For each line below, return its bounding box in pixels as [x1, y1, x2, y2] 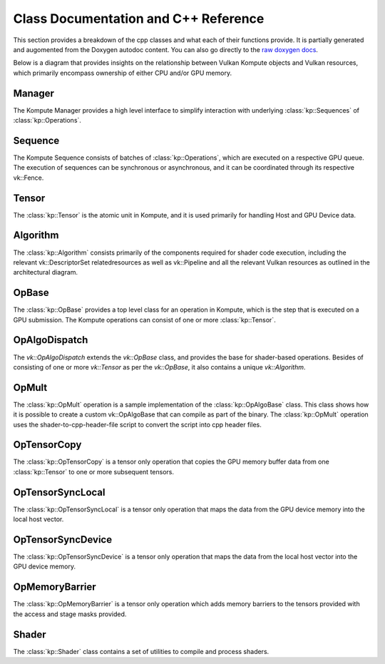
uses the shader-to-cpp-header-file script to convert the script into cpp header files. [13, 420, 262, 429]
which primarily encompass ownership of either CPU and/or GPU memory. [13, 68, 232, 77]
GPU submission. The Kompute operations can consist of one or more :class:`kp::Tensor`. [13, 315, 276, 324]
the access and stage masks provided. [13, 610, 127, 618]
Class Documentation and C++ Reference [13, 11, 265, 26]
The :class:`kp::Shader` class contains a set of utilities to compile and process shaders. [13, 647, 269, 655]
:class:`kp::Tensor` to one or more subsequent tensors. [13, 467, 175, 476]
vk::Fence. [13, 173, 44, 182]
